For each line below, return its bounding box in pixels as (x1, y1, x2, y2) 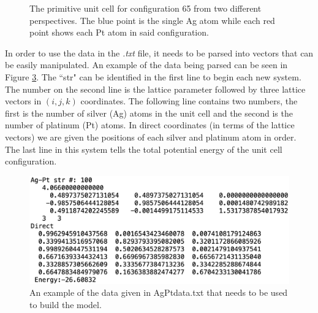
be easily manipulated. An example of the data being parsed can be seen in (5, 58, 288, 71)
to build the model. (29, 298, 102, 311)
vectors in (5, 95, 42, 107)
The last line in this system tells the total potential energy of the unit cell (5, 142, 282, 155)
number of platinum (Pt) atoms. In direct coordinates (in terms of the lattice (5, 118, 295, 131)
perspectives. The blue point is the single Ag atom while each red (29, 14, 275, 26)
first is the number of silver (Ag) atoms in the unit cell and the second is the (5, 106, 293, 119)
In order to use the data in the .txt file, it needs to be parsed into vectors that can (5, 46, 314, 59)
